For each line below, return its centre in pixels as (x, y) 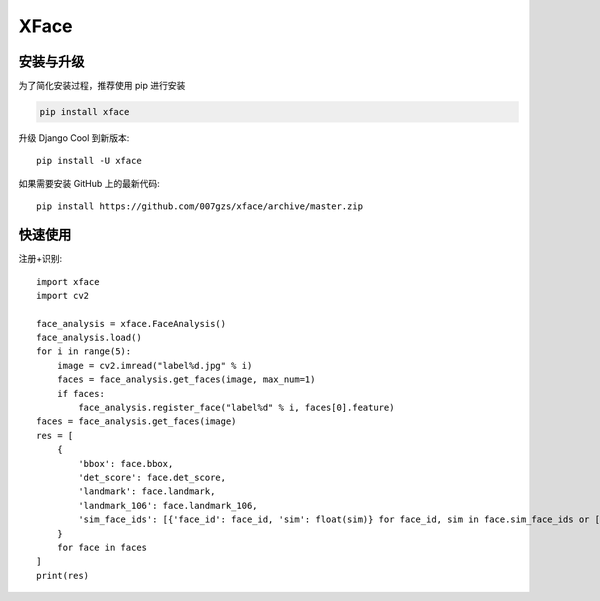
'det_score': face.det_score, (152, 477)
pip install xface (84, 112)
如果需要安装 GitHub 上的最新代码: (89, 183)
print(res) (63, 575)
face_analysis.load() (89, 338)
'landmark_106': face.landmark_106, (168, 505)
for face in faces (102, 547)
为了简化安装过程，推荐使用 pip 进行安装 (102, 86)
